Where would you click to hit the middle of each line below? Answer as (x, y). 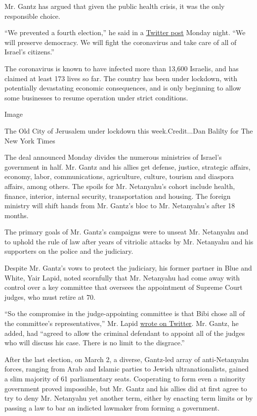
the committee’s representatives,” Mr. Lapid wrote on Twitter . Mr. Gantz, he (122, 323)
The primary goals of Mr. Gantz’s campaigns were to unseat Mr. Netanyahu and (127, 232)
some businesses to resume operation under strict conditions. (96, 97)
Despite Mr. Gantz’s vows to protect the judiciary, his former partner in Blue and (128, 268)
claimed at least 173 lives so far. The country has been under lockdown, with (121, 78)
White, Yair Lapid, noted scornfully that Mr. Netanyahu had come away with (122, 277)
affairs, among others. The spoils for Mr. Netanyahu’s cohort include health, (120, 186)
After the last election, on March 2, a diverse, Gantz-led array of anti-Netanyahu (127, 359)
